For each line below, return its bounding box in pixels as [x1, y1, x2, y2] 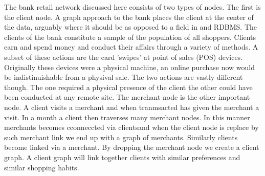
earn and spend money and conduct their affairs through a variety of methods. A [4, 41, 258, 52]
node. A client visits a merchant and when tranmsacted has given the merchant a [4, 101, 259, 112]
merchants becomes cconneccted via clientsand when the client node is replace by [4, 122, 259, 133]
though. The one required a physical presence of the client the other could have [4, 81, 253, 92]
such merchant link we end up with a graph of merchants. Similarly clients [4, 131, 238, 142]
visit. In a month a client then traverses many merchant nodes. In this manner [4, 112, 250, 122]
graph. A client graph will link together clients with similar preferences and [4, 151, 240, 162]
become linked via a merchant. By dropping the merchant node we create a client [4, 142, 259, 152]
